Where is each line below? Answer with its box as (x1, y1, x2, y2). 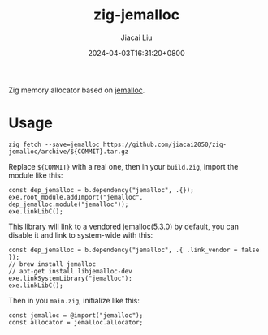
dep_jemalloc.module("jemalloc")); (8, 200, 129, 208)
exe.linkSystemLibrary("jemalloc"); (8, 274, 132, 282)
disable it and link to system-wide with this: (8, 230, 153, 240)
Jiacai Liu (120, 32, 153, 42)
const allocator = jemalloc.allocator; (8, 318, 144, 326)
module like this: (8, 170, 63, 180)
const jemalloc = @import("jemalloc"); (8, 311, 144, 320)
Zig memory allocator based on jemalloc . (8, 85, 145, 95)
